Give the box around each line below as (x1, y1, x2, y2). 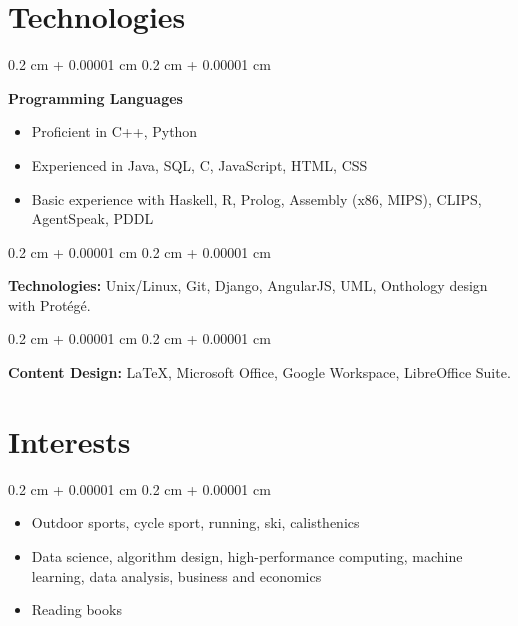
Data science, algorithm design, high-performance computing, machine (31, 545, 463, 566)
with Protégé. (8, 294, 91, 315)
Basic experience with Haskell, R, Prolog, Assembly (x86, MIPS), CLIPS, (31, 188, 482, 209)
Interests (8, 420, 131, 461)
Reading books (31, 599, 122, 620)
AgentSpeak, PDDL (31, 208, 154, 229)
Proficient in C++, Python (31, 121, 198, 142)
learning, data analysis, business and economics (31, 565, 322, 586)
